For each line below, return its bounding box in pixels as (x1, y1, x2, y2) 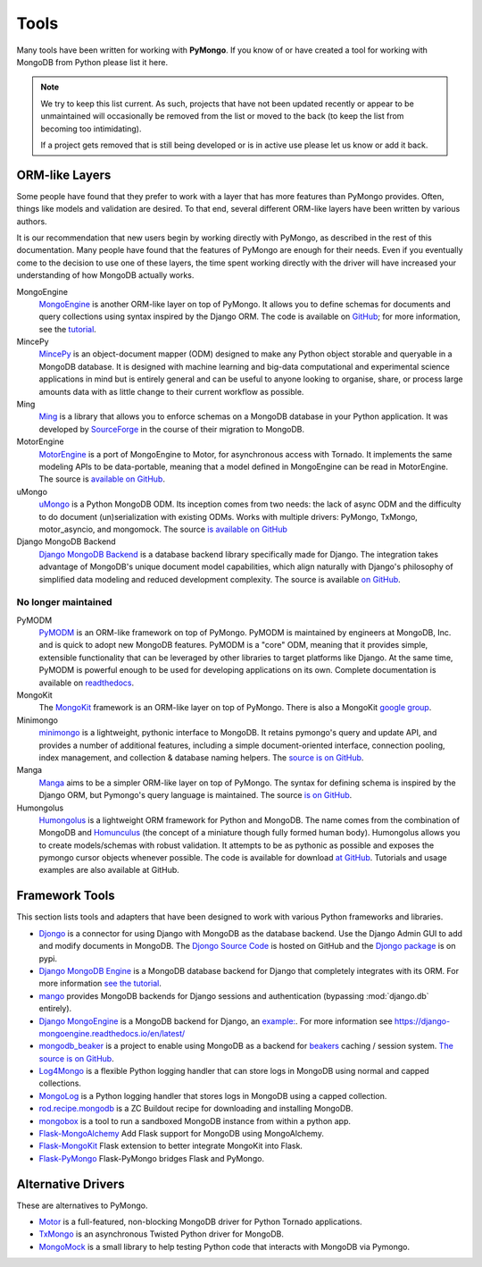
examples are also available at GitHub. (38, 865, 180, 876)
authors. (16, 215, 48, 227)
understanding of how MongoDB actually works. (16, 270, 195, 281)
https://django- (394, 1015, 451, 1027)
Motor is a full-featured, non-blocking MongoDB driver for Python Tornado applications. (38, 1216, 362, 1228)
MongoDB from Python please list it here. (16, 56, 169, 67)
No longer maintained (16, 596, 112, 608)
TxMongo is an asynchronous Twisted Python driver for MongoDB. (38, 1229, 285, 1239)
